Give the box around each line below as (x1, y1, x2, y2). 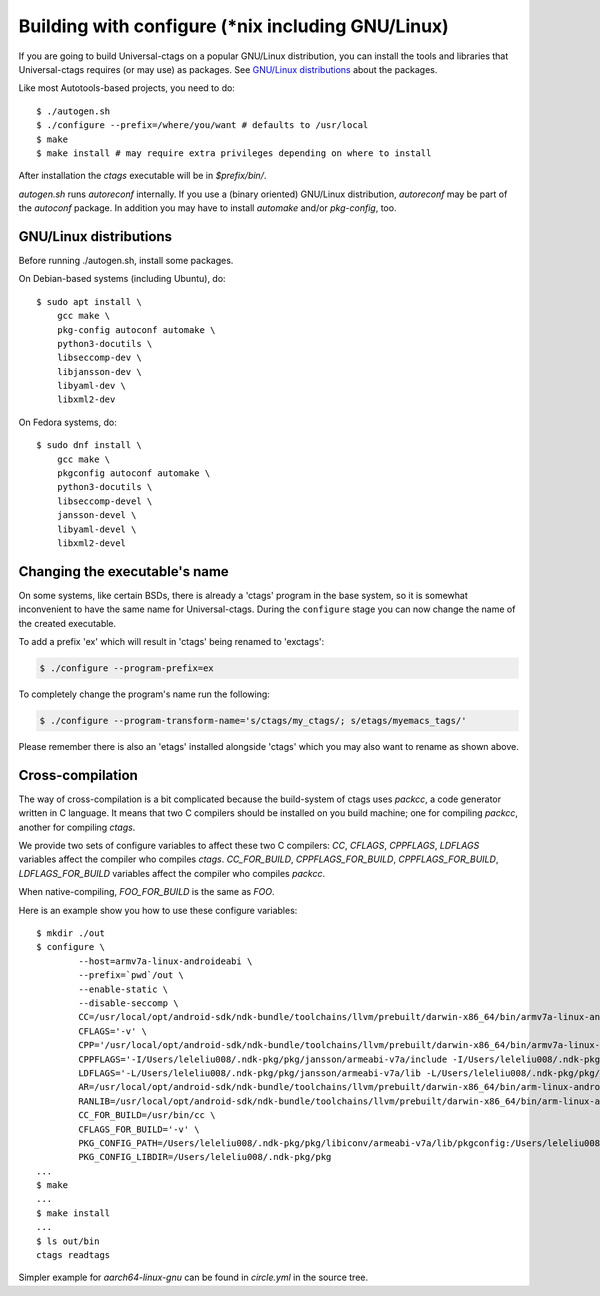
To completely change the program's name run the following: (18, 688, 270, 700)
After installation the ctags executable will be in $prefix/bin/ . (18, 170, 267, 182)
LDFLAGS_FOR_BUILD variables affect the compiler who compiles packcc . (18, 867, 325, 879)
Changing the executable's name (18, 563, 229, 580)
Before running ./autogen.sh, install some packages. (18, 254, 234, 266)
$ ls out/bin (36, 1235, 100, 1247)
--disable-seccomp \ (78, 998, 179, 1009)
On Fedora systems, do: (18, 416, 117, 428)
